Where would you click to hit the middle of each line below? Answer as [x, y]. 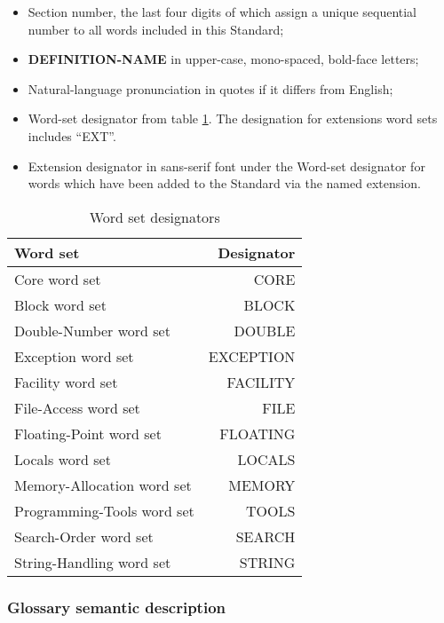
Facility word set [66, 382]
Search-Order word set [84, 536]
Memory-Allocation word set [103, 485]
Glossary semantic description [116, 607]
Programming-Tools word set [104, 510]
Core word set [58, 279]
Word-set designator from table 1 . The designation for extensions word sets [233, 118]
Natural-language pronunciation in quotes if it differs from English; [210, 88]
